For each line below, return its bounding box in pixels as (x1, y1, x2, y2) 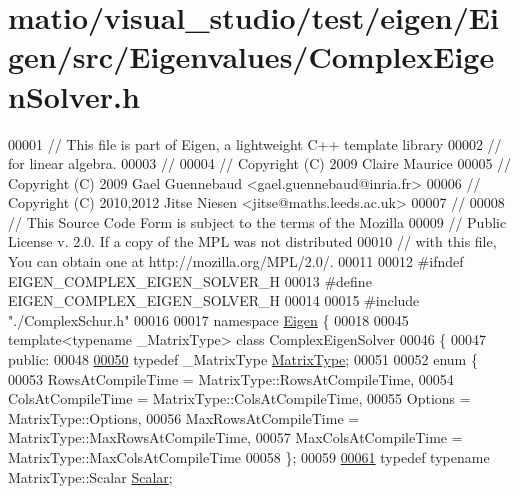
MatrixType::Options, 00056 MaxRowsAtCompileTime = (8, 407, 360, 428)
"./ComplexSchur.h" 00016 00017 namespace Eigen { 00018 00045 (8, 309, 409, 330)
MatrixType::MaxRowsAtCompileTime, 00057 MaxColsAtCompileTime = (8, 427, 463, 448)
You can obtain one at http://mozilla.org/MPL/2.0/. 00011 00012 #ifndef (8, 251, 464, 272)
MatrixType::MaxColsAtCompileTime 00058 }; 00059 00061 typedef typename (8, 447, 490, 467)
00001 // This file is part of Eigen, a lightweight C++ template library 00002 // (8, 133, 502, 154)
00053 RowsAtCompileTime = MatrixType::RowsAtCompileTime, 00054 (8, 368, 454, 389)
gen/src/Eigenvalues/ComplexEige (8, 36, 495, 77)
